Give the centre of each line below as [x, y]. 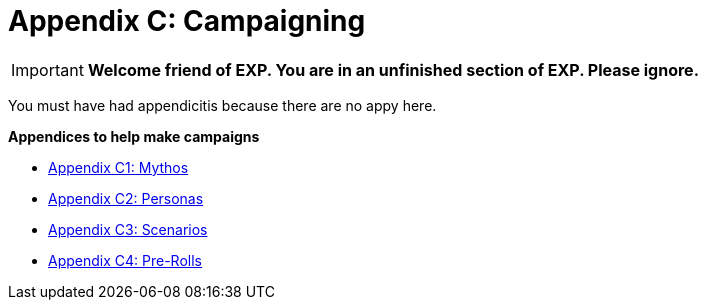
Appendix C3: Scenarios [128, 229]
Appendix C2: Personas [126, 198]
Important [47, 69]
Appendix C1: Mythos [118, 167]
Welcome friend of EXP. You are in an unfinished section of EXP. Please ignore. [393, 69]
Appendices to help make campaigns [134, 136]
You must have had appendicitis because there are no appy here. [222, 105]
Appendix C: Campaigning [187, 21]
